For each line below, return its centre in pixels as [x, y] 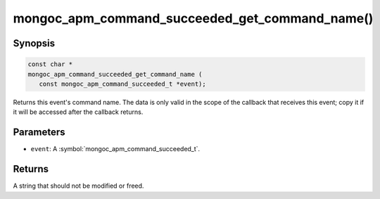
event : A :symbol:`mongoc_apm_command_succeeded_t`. [115, 149]
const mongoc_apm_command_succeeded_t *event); [123, 84]
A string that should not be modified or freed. [78, 186]
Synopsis [34, 43]
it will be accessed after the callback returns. [78, 112]
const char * [50, 64]
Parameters [39, 133]
